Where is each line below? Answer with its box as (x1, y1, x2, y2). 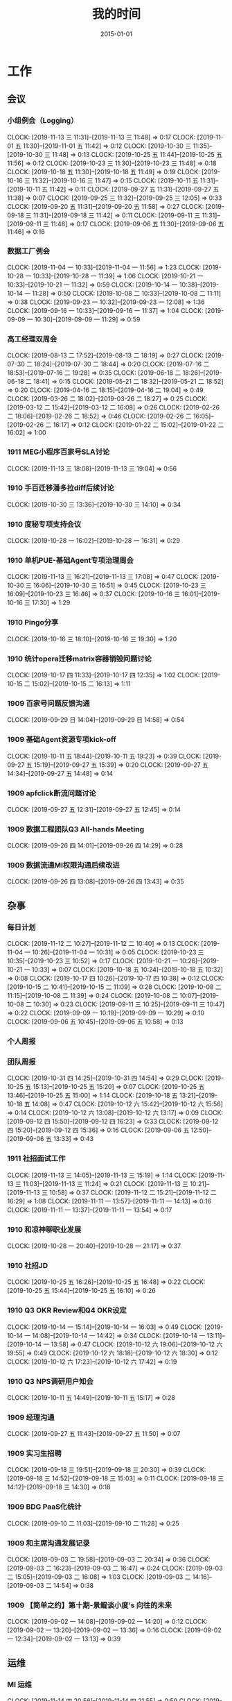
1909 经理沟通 (7, 1412, 55, 1422)
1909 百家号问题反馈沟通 (7, 698, 90, 708)
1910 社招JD (7, 1260, 48, 1270)
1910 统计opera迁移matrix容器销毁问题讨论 (7, 654, 152, 663)
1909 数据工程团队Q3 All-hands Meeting (7, 824, 145, 833)
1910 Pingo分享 (7, 618, 59, 627)
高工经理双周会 (7, 334, 57, 344)
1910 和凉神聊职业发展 (7, 1224, 82, 1234)
